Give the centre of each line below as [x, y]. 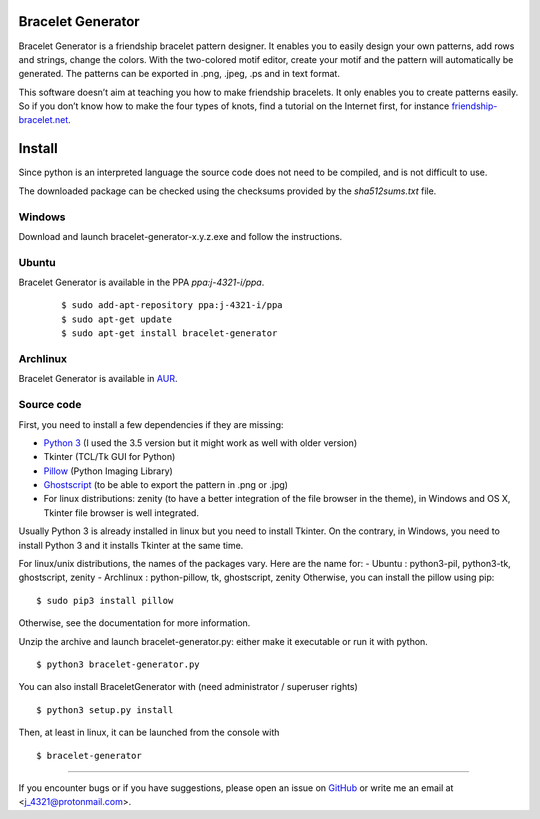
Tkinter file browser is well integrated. [121, 512]
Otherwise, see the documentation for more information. [134, 623]
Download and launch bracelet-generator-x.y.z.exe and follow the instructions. [180, 236]
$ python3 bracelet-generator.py [118, 664]
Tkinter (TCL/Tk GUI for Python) [109, 457]
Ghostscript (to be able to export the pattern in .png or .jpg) [166, 485]
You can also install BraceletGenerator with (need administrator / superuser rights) [188, 687]
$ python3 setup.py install [105, 709]
